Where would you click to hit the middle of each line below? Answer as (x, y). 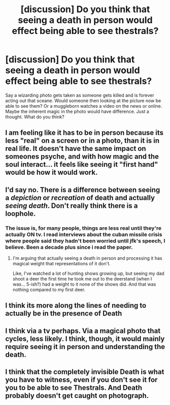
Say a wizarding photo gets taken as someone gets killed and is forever (80, 95)
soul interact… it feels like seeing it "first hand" (82, 164)
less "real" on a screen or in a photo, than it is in (82, 141)
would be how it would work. (52, 173)
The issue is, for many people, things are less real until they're (83, 228)
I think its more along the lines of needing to (76, 306)
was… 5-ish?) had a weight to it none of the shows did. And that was (84, 284)
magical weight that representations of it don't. (61, 264)
